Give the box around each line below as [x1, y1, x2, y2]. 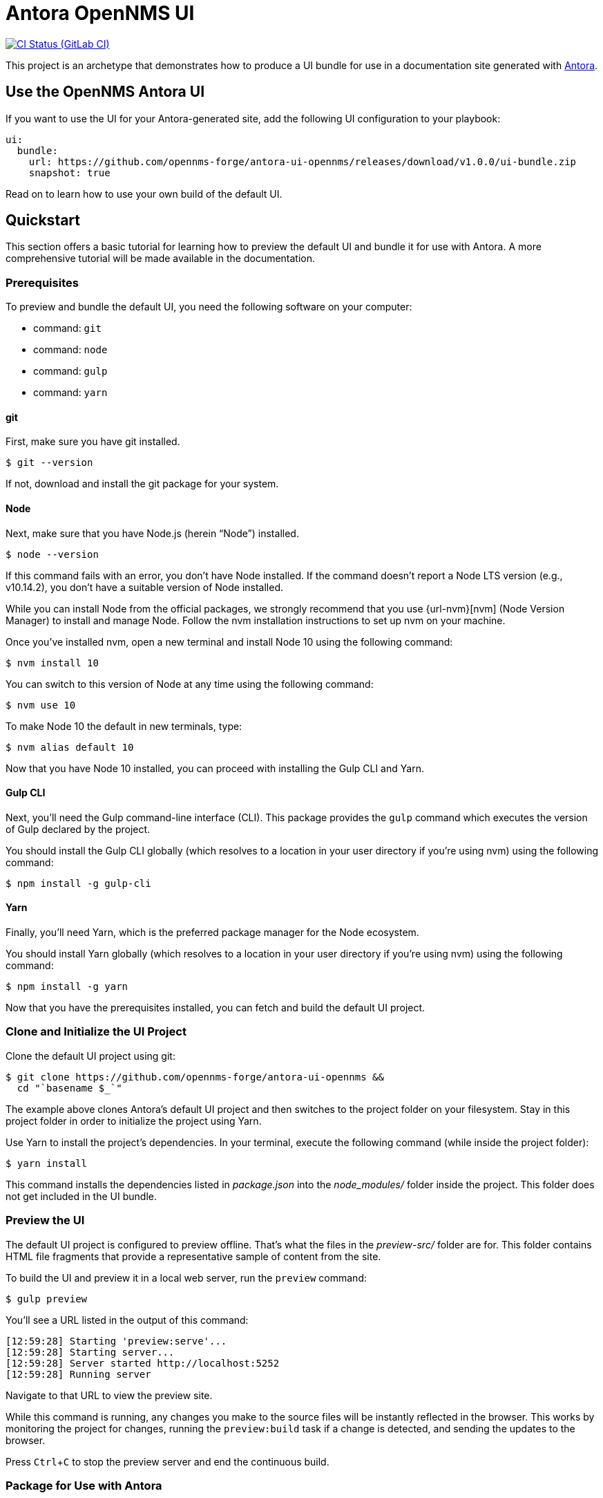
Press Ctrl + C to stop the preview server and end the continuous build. [6, 1455, 329, 1468]
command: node [33, 344, 108, 356]
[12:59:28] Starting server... [6, 1346, 175, 1358]
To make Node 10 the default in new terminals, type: [6, 720, 242, 732]
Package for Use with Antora [6, 1478, 162, 1492]
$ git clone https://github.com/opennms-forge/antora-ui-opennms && [6, 1071, 384, 1083]
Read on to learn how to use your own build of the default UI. [6, 187, 283, 200]
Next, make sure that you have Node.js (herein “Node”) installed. [6, 527, 299, 539]
